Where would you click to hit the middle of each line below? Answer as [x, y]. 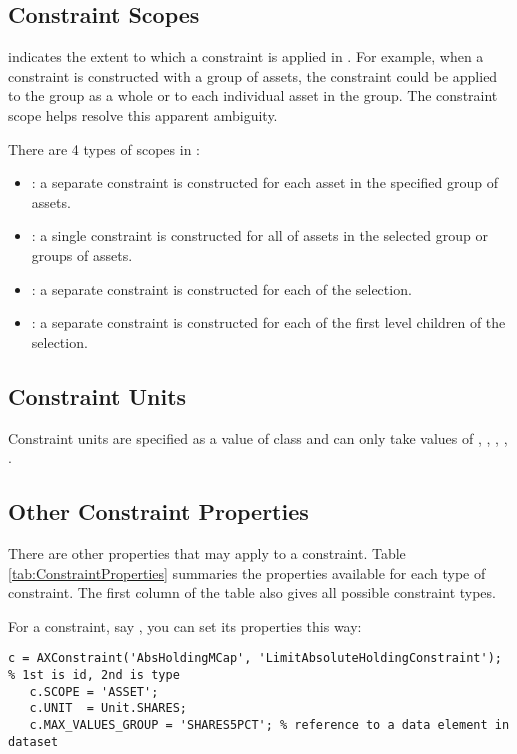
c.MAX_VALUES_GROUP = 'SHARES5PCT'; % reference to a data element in [269, 724]
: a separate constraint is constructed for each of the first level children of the [268, 322]
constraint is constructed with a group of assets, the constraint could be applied [253, 75]
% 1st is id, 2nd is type [94, 674]
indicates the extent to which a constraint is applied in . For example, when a [246, 56]
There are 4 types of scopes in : [104, 148]
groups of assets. [82, 254]
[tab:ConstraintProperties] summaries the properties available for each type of [247, 572]
